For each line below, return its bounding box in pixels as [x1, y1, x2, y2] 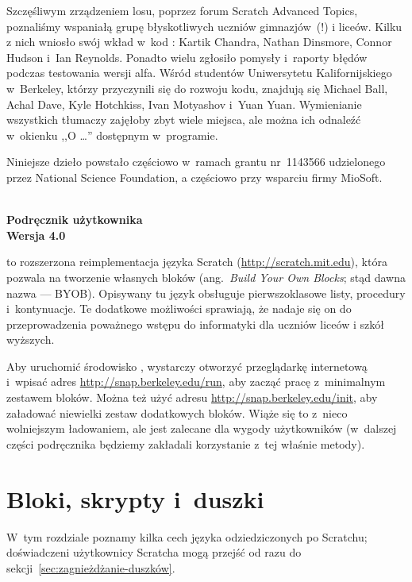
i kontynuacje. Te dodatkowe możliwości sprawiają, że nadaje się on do [6, 300, 352, 317]
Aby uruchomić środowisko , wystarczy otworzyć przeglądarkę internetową [6, 357, 368, 374]
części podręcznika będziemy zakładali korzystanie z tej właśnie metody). [6, 435, 365, 452]
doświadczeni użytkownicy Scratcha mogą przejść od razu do [6, 544, 302, 561]
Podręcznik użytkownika [6, 211, 143, 228]
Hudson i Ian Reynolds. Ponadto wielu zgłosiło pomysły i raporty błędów [6, 48, 368, 65]
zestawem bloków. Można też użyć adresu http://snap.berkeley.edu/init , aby [6, 389, 378, 406]
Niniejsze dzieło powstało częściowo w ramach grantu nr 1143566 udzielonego [6, 153, 386, 170]
